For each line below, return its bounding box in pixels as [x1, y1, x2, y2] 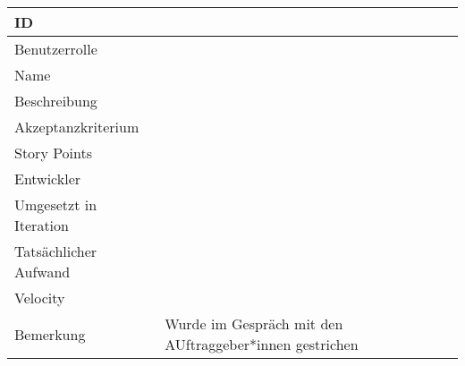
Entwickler [14, 168, 81, 189]
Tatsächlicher [14, 241, 97, 261]
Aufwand [14, 261, 71, 282]
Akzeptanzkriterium [14, 116, 139, 137]
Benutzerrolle [14, 38, 97, 59]
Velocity [14, 287, 65, 308]
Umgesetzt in [14, 194, 97, 215]
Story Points [14, 142, 93, 163]
